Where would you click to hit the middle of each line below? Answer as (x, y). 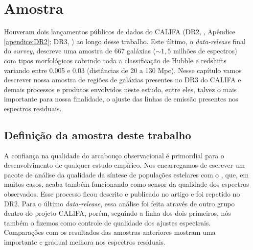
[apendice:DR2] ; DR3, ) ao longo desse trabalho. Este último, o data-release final (125, 41)
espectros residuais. (33, 108)
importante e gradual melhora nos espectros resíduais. (85, 242)
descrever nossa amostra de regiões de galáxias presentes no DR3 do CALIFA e (123, 80)
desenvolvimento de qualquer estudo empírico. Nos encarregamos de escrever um (125, 165)
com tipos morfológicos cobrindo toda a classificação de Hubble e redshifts (115, 60)
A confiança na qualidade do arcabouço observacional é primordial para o (114, 155)
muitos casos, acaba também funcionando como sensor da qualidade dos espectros (126, 184)
